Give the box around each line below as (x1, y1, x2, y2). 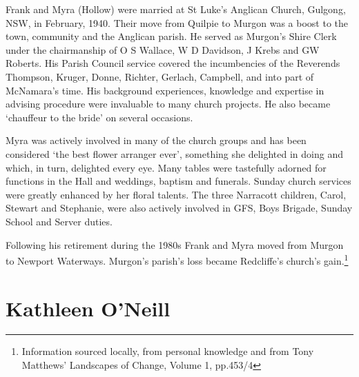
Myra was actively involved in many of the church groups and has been (6, 133, 307, 147)
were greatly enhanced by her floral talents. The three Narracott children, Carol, (6, 187, 347, 201)
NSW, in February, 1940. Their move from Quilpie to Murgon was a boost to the (6, 15, 349, 30)
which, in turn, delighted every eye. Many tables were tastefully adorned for (6, 160, 327, 174)
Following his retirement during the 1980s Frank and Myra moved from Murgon (6, 237, 344, 252)
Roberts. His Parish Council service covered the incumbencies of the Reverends (6, 56, 340, 70)
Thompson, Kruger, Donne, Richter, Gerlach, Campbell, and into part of (6, 69, 314, 83)
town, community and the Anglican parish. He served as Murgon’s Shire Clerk (6, 29, 337, 43)
